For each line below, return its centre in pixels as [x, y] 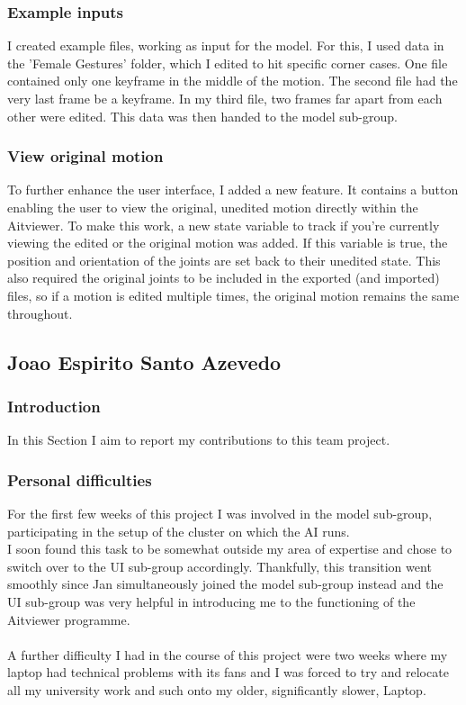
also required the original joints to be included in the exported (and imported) [224, 278]
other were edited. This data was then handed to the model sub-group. [202, 116]
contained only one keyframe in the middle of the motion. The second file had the [233, 81]
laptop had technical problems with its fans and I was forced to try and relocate [228, 672]
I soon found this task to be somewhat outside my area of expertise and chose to [230, 549]
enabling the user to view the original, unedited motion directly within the [213, 207]
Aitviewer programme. [69, 619]
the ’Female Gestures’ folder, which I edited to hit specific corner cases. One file [228, 63]
